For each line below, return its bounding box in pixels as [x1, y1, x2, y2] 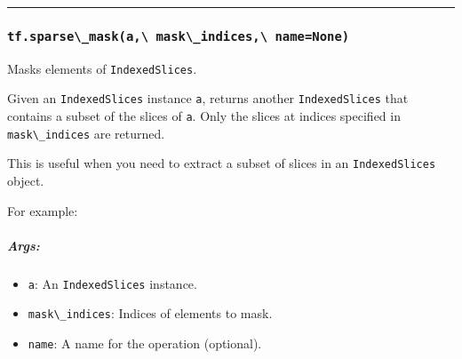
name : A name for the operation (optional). [28, 334, 262, 353]
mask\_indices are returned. [7, 124, 165, 142]
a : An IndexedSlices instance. [28, 274, 197, 292]
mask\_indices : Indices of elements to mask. [28, 304, 273, 323]
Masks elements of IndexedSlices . [7, 59, 197, 77]
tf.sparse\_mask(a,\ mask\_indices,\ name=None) [7, 28, 350, 44]
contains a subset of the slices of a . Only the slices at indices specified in [7, 107, 401, 125]
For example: [7, 201, 78, 219]
